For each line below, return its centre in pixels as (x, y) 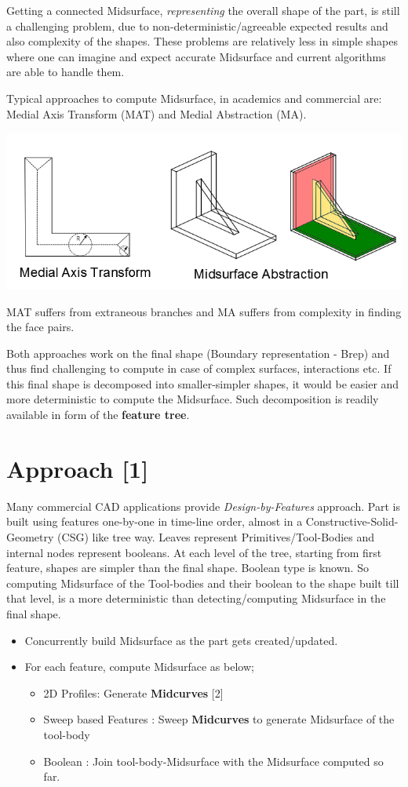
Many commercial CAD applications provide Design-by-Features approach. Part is (203, 506)
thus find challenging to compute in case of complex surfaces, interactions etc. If (199, 368)
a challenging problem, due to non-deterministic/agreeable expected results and (197, 26)
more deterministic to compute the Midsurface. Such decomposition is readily (193, 399)
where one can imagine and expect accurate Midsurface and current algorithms (196, 56)
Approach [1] (78, 468)
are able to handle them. (66, 72)
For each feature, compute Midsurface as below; (139, 667)
